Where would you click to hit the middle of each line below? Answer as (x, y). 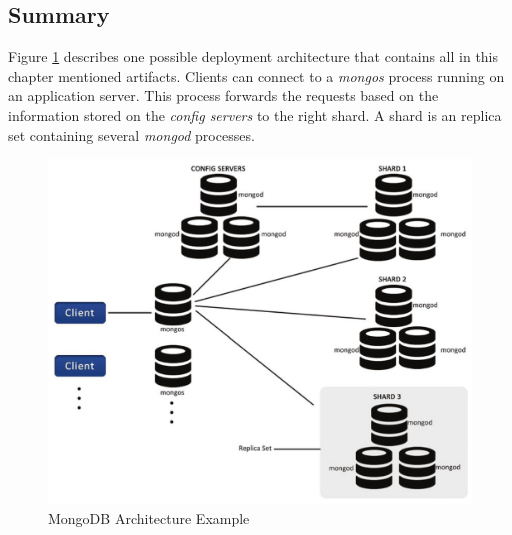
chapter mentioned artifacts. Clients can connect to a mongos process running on (256, 75)
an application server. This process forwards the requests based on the (223, 95)
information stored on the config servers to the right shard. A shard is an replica (255, 114)
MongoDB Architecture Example (149, 517)
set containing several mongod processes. (131, 134)
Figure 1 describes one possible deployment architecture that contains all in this (253, 56)
